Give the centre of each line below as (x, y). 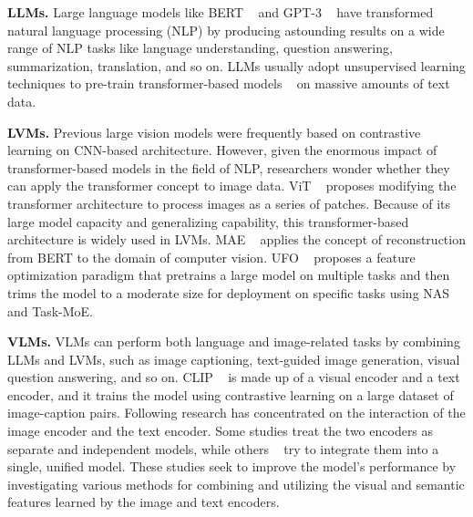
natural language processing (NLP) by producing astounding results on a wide (226, 30)
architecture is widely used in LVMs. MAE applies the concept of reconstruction (236, 239)
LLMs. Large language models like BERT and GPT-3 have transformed (221, 12)
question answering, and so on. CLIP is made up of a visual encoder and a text (234, 377)
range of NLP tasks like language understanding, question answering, (200, 48)
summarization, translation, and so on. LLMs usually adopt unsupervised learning (236, 65)
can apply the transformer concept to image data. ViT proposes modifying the (232, 186)
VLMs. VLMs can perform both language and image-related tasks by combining (234, 341)
